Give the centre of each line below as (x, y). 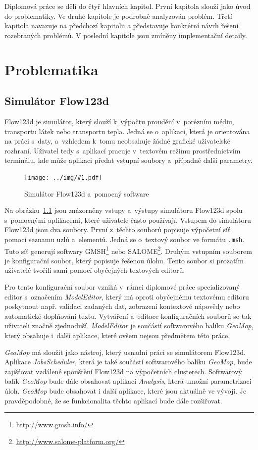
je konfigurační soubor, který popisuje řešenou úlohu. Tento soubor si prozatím (124, 260)
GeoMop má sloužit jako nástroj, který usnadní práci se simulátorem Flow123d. (125, 352)
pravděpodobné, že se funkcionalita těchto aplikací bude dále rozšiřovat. (113, 400)
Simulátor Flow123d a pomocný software (87, 193)
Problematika (52, 69)
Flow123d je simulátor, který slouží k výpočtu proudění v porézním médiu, (119, 121)
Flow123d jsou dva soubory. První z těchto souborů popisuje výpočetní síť (118, 229)
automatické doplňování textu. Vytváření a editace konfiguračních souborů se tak (128, 316)
